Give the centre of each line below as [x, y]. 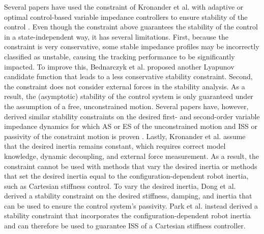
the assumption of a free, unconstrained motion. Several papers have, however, [126, 106]
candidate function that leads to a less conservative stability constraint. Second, [128, 76]
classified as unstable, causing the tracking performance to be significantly [120, 56]
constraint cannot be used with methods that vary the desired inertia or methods [131, 166]
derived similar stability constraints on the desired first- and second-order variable [132, 116]
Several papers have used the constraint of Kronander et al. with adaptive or [124, 7]
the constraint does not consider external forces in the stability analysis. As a [125, 86]
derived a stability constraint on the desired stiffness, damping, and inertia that [128, 196]
